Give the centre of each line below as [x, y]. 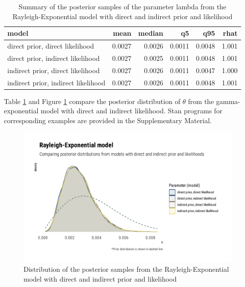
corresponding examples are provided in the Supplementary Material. [108, 120]
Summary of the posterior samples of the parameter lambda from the [122, 6]
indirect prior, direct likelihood [54, 70]
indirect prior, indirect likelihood [57, 82]
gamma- [228, 101]
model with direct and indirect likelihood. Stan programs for [132, 111]
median [151, 33]
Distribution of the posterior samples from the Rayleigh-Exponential [126, 269]
